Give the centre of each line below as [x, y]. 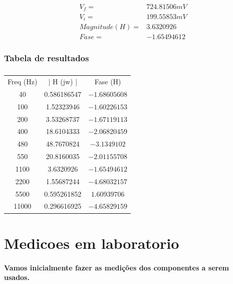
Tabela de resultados [47, 57]
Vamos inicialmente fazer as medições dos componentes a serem [116, 267]
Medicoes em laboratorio [92, 243]
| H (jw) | [63, 81]
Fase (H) [108, 81]
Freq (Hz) [23, 81]
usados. [17, 277]
